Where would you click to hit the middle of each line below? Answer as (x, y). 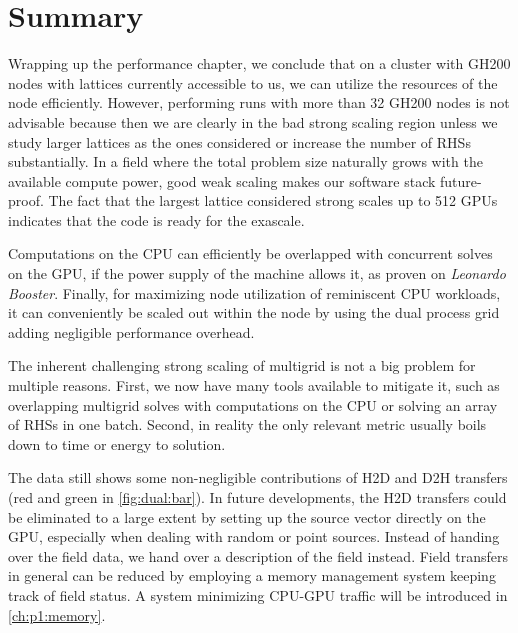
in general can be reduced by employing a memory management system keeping (252, 575)
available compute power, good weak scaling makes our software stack (222, 180)
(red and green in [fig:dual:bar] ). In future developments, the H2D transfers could (257, 497)
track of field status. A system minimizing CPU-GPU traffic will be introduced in (258, 594)
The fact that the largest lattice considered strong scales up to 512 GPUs (273, 200)
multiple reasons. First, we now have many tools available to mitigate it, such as (254, 385)
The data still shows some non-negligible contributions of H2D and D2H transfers (258, 477)
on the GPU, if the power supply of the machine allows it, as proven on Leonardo (257, 273)
